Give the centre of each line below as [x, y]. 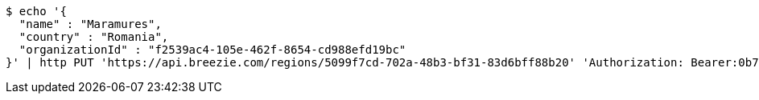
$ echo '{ [36, 11]
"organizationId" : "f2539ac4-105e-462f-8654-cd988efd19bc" [212, 50]
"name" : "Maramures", [90, 24]
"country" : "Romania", [94, 37]
